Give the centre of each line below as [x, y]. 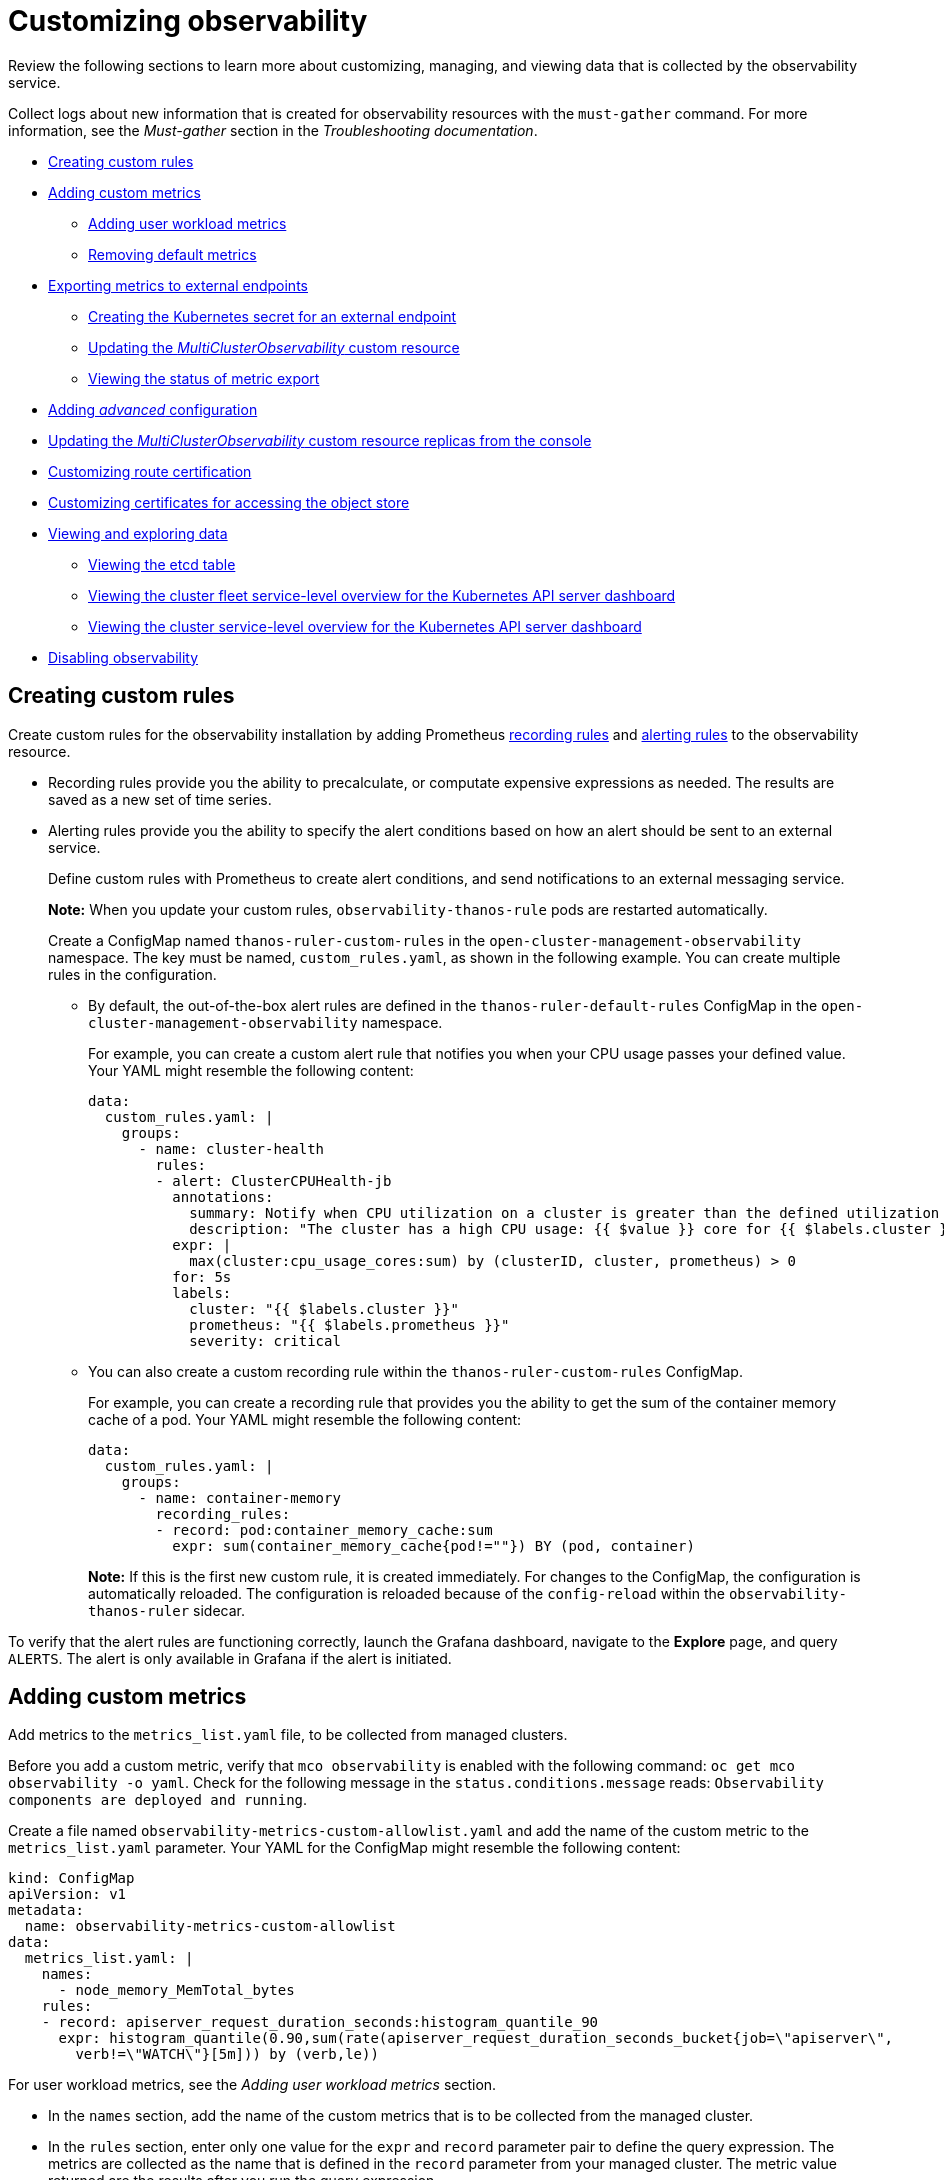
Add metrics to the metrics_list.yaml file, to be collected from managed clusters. [288, 1735]
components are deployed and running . [158, 1800]
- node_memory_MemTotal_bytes [176, 1990]
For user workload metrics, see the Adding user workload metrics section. [252, 2085]
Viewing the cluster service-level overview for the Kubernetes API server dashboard [365, 626]
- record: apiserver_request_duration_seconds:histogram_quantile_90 [320, 2022]
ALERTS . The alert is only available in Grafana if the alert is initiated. [230, 1658]
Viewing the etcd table [162, 564]
